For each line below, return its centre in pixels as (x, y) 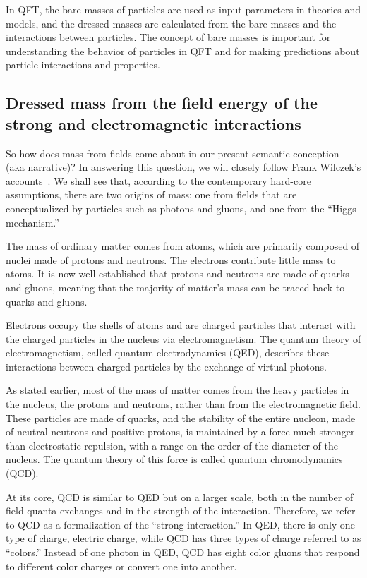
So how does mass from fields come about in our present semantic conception (173, 153)
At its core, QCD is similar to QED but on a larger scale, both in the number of (180, 496)
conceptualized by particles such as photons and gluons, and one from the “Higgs (181, 208)
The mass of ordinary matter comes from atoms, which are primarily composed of (183, 246)
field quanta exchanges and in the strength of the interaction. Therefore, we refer (181, 511)
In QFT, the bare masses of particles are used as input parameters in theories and (183, 9)
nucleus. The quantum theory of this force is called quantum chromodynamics (174, 459)
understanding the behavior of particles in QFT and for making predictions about (183, 50)
